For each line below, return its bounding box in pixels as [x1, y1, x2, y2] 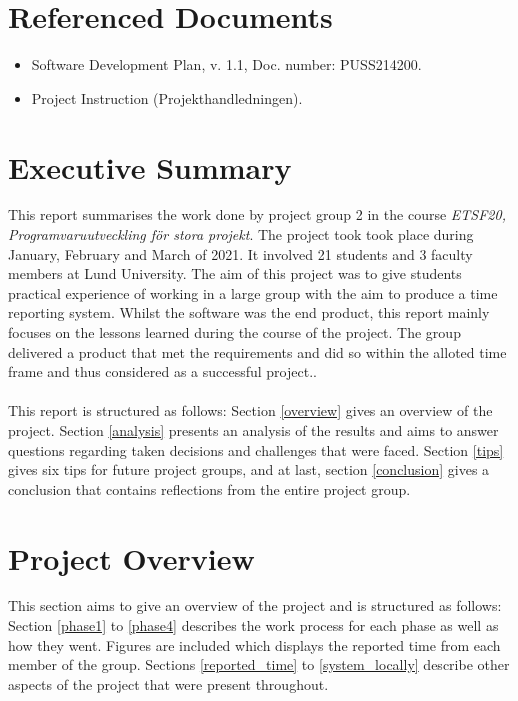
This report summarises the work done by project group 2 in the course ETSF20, [8, 204, 506, 225]
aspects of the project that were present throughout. [8, 673, 329, 694]
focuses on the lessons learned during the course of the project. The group [8, 322, 461, 342]
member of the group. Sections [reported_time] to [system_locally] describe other [8, 654, 510, 675]
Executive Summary [8, 146, 292, 187]
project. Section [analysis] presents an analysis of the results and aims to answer [8, 419, 499, 440]
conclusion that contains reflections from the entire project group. [8, 478, 411, 499]
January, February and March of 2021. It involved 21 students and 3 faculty [8, 243, 473, 264]
